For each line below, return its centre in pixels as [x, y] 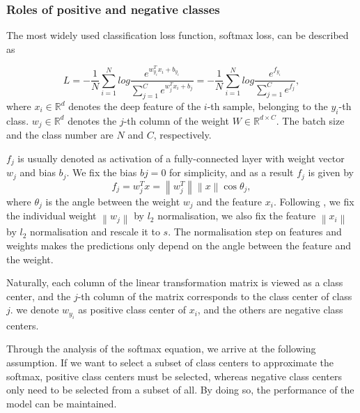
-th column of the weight [176, 120]
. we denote [34, 310]
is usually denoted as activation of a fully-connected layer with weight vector [181, 158]
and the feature [229, 201]
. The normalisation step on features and [255, 232]
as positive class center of [132, 310]
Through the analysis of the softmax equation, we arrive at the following [161, 349]
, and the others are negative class [270, 310]
